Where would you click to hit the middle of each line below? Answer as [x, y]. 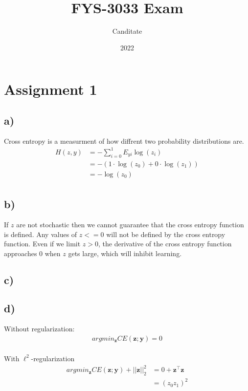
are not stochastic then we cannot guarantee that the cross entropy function [130, 224]
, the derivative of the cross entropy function [165, 244]
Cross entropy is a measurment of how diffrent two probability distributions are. [124, 141]
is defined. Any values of [41, 234]
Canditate [127, 31]
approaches [21, 253]
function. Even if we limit [42, 244]
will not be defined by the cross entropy [166, 234]
